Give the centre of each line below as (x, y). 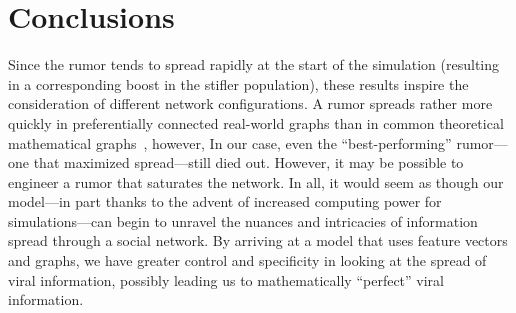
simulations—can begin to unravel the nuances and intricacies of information (243, 220)
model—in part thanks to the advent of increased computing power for (225, 201)
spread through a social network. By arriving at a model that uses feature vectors (258, 240)
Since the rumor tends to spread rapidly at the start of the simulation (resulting (254, 64)
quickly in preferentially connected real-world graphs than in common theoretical (256, 122)
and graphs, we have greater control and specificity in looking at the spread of (247, 260)
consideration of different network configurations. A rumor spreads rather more (250, 103)
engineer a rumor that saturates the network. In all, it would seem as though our (256, 181)
